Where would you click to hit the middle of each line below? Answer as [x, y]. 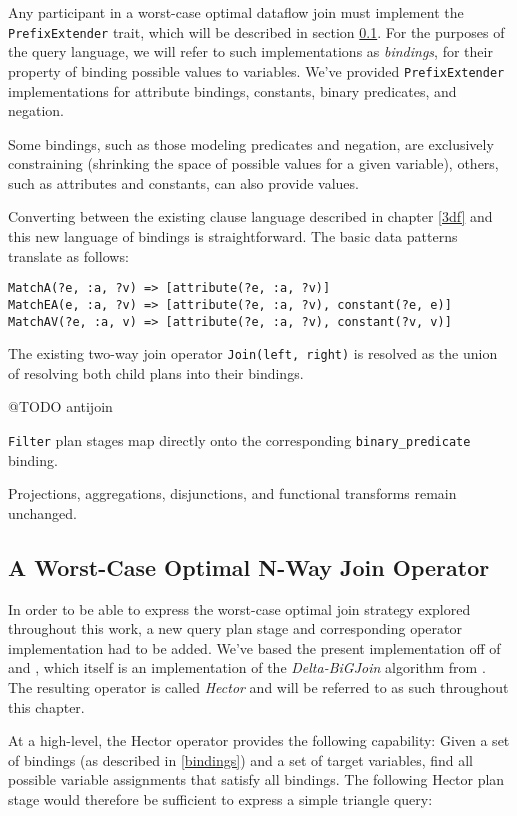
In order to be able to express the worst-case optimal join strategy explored [239, 608]
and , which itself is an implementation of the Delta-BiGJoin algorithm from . [247, 667]
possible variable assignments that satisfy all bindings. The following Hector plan [256, 779]
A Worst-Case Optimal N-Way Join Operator [249, 566]
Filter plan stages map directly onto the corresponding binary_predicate [239, 440]
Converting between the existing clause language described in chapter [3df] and [250, 216]
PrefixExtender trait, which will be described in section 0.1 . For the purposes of [256, 31]
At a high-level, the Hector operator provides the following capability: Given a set [259, 740]
